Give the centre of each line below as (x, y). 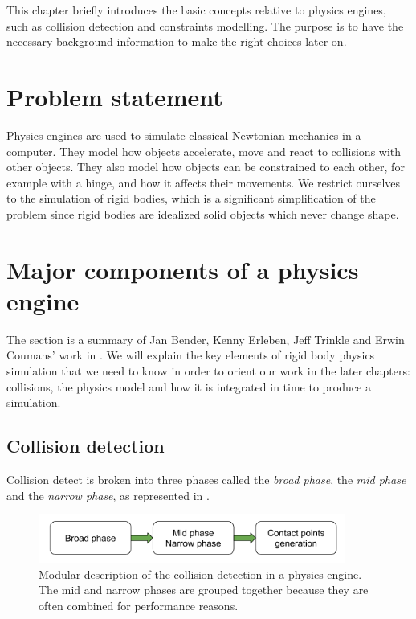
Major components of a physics (183, 269)
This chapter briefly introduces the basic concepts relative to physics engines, (196, 10)
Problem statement (115, 96)
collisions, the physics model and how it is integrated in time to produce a (189, 386)
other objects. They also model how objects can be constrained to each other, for (206, 167)
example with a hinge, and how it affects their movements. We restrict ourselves (204, 182)
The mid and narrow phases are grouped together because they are (204, 590)
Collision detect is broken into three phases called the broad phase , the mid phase (206, 479)
